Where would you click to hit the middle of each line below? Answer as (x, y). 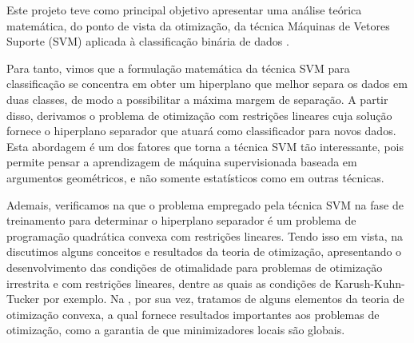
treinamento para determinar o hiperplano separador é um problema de (181, 220)
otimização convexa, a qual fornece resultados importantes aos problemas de (193, 314)
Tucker (23, 299)
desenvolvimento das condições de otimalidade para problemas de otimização (195, 267)
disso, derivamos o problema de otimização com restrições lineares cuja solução (199, 115)
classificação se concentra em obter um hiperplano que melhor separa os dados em (207, 84)
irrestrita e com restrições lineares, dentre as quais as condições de (169, 283)
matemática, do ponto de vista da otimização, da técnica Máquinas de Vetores (198, 25)
